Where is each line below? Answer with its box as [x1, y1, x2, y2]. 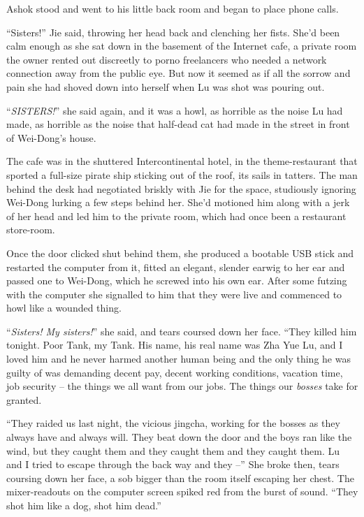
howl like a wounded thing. [6, 300, 122, 315]
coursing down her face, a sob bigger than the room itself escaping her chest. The [6, 470, 354, 485]
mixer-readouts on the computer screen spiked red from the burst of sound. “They [6, 484, 358, 499]
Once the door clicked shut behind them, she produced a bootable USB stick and [6, 245, 354, 260]
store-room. [6, 222, 55, 237]
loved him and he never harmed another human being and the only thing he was [6, 351, 351, 366]
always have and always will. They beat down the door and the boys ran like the [6, 430, 352, 444]
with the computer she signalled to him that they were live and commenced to [6, 286, 342, 301]
